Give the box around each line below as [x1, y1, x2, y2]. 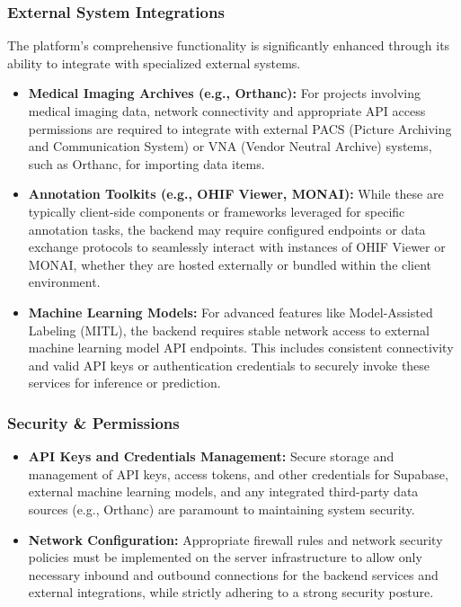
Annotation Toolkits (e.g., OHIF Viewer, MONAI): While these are [28, 184, 444, 203]
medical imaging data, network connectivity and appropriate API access [28, 102, 426, 120]
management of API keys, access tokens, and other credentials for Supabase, [28, 464, 448, 483]
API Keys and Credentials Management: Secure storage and [28, 447, 395, 466]
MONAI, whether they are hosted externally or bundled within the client [28, 254, 432, 273]
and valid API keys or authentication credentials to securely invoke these [28, 355, 430, 374]
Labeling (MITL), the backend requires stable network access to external [28, 320, 430, 339]
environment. [28, 272, 101, 291]
